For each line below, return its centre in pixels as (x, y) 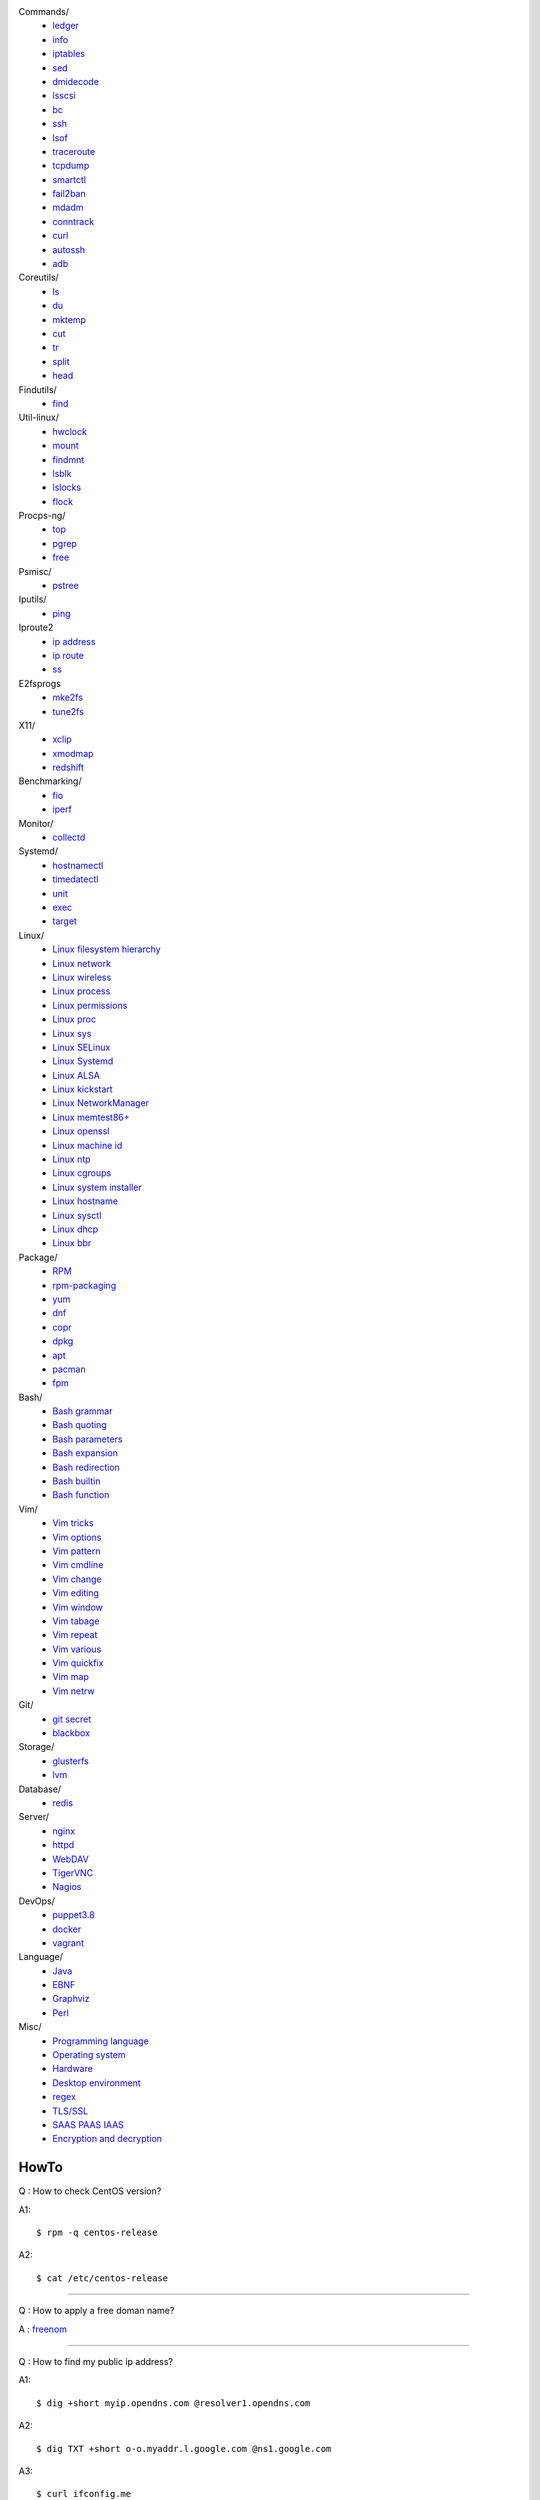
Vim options (77, 1537)
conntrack (73, 221)
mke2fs (68, 697)
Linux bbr (72, 1243)
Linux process (81, 991)
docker (67, 1929)
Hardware (73, 2069)
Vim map (70, 1677)
